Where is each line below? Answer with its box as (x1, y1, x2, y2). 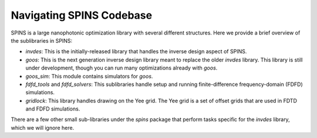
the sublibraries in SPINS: (11, 37, 73, 44)
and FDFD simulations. (25, 105, 80, 112)
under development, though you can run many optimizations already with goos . (25, 64, 218, 71)
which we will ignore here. (11, 124, 75, 131)
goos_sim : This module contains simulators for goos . (25, 73, 153, 80)
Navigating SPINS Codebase (11, 9, 153, 22)
